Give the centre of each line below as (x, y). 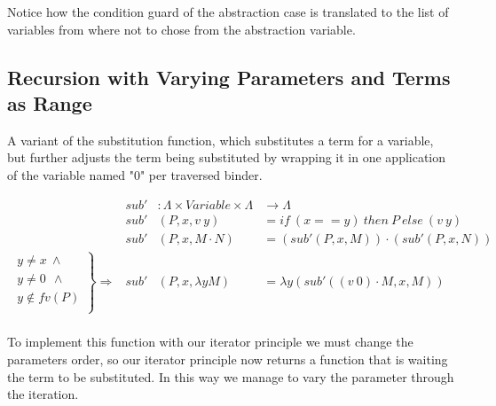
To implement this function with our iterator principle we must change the (210, 342)
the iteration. (43, 394)
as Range (50, 102)
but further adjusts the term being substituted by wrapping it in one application (227, 157)
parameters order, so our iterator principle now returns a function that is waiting (228, 359)
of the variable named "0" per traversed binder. (135, 174)
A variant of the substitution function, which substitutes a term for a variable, (220, 140)
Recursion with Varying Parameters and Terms (229, 77)
